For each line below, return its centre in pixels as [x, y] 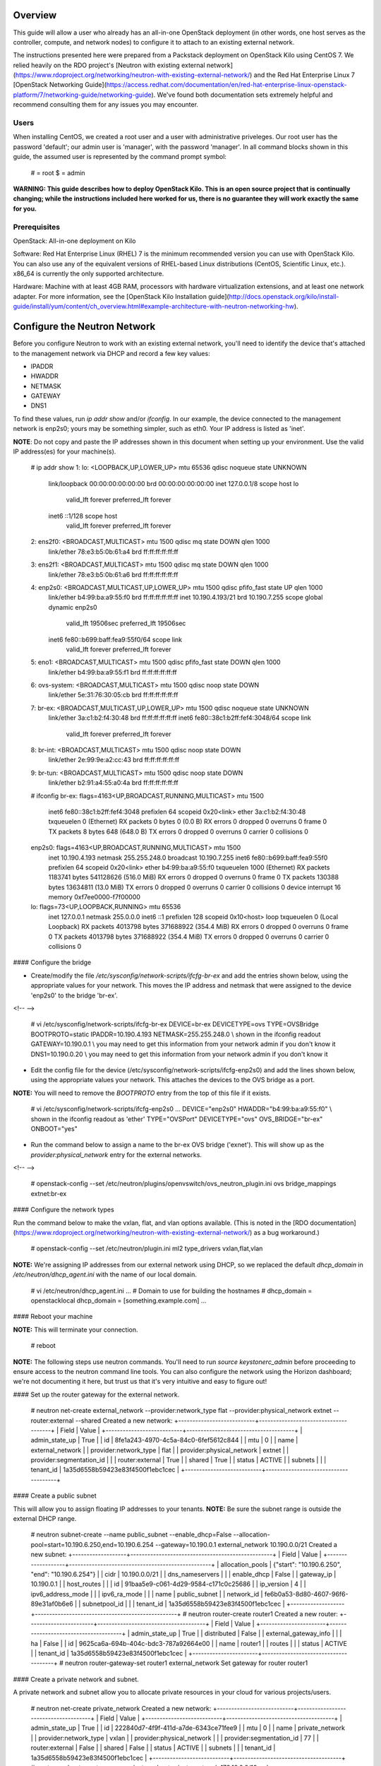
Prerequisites [36, 227]
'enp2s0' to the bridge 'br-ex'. [74, 995]
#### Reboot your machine [53, 1317]
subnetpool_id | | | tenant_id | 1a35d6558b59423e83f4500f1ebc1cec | [183, 1604]
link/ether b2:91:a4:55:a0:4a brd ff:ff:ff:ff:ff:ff [114, 783]
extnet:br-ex [49, 1193]
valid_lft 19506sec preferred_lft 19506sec [126, 623]
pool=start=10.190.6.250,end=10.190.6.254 [92, 1544]
